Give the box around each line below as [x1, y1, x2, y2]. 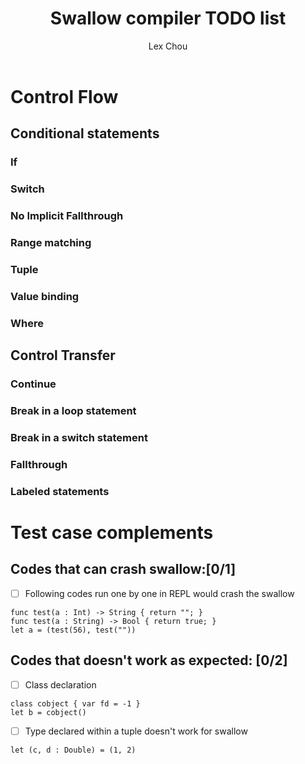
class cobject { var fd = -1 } [10, 698, 141, 709]
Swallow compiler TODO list [49, 7, 287, 30]
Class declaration [24, 678, 97, 691]
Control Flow [10, 85, 119, 108]
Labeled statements [10, 484, 110, 498]
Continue [10, 377, 57, 391]
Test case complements [10, 521, 214, 544]
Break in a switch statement [10, 430, 148, 444]
